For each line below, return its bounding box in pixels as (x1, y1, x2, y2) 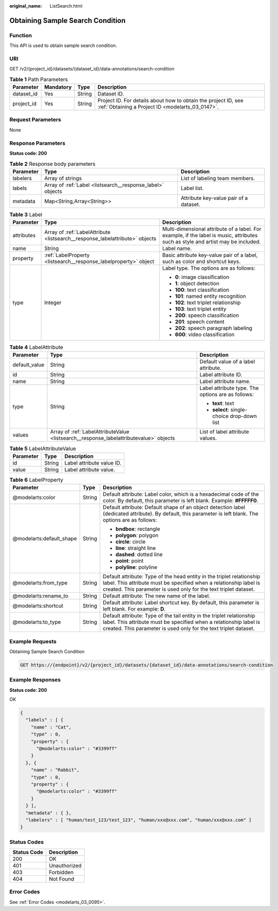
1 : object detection (175, 280, 219, 287)
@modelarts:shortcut (12, 602, 63, 610)
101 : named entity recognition (175, 293, 246, 300)
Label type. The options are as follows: (162, 265, 256, 272)
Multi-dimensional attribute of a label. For (162, 225, 262, 233)
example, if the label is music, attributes (162, 232, 258, 239)
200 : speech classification (175, 312, 239, 319)
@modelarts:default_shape (12, 535, 78, 542)
